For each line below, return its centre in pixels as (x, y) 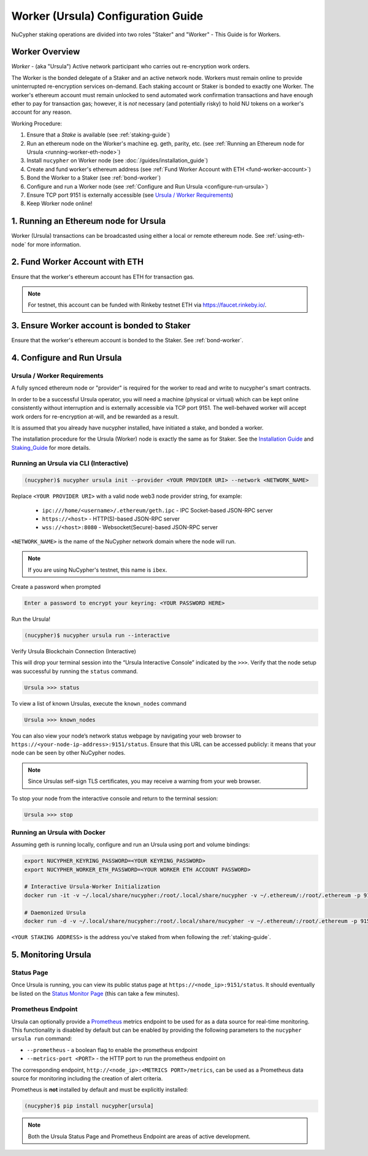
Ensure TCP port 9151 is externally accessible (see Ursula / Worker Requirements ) (130, 195)
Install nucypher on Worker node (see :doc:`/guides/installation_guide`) (117, 160)
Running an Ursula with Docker (58, 832)
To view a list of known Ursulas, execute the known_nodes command (99, 703)
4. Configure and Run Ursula (67, 358)
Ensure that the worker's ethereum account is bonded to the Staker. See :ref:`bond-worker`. (127, 340)
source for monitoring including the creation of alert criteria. (87, 1079)
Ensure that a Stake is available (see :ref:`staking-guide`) (98, 135)
